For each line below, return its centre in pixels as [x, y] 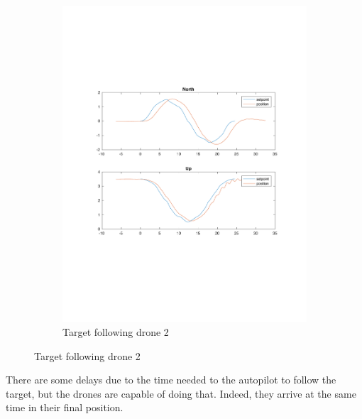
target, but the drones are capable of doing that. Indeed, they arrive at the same [181, 393]
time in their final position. [65, 407]
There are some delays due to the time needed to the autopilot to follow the [171, 380]
